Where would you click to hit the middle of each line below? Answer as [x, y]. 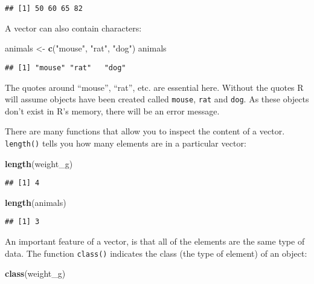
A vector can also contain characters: [73, 28]
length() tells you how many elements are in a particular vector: [126, 143]
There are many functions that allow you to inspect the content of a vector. [145, 131]
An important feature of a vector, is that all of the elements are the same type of [155, 241]
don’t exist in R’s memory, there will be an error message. [112, 111]
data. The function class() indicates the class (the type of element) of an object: [156, 253]
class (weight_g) [35, 273]
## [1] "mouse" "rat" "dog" [66, 68]
